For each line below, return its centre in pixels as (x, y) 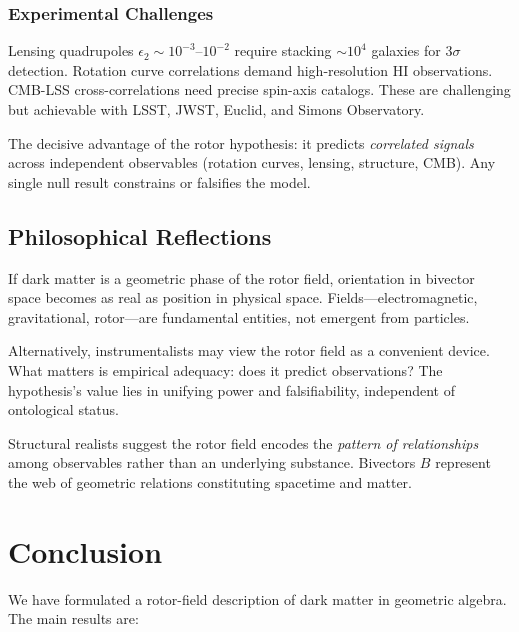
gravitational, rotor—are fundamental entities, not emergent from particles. (239, 316)
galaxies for (406, 50)
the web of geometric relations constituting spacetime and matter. (210, 481)
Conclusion (85, 550)
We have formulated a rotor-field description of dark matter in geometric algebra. (257, 598)
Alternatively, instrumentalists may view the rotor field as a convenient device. (249, 350)
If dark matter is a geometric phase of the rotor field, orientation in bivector (241, 277)
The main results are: (73, 618)
